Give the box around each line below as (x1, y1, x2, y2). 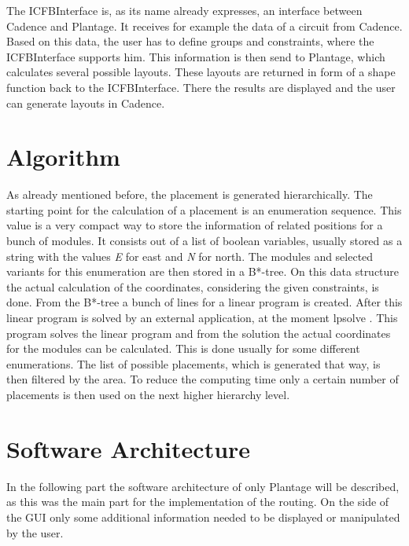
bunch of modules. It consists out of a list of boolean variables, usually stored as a (6, 233, 403, 249)
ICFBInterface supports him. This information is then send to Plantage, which (6, 48, 385, 64)
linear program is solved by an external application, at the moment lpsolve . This (6, 310, 398, 326)
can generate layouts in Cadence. (6, 94, 165, 111)
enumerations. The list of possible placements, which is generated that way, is (6, 355, 381, 372)
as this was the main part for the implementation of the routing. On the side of (6, 493, 389, 510)
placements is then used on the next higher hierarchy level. (6, 387, 290, 402)
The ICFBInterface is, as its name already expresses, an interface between (6, 2, 363, 18)
